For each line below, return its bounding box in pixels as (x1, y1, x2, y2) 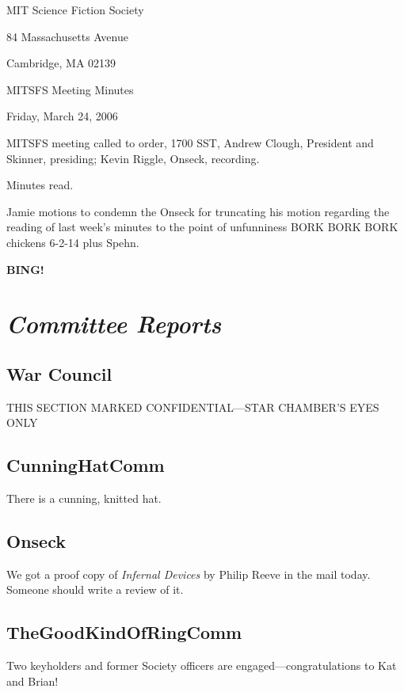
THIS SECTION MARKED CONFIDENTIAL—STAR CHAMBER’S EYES (6, 398, 379, 415)
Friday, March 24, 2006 (6, 108, 118, 124)
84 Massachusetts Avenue (6, 28, 128, 44)
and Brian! (6, 672, 59, 689)
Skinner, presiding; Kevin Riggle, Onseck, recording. (6, 150, 260, 166)
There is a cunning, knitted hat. (6, 490, 162, 507)
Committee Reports (6, 307, 222, 340)
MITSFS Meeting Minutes (6, 81, 134, 97)
